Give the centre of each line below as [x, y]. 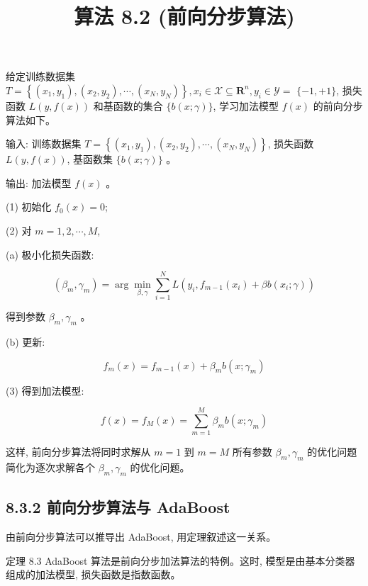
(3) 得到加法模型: [45, 390]
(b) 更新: [26, 342]
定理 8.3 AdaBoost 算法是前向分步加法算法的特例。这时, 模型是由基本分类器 [180, 560]
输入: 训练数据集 [44, 143]
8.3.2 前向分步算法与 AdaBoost [118, 507]
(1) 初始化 [29, 207]
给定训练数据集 [40, 76]
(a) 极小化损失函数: [50, 254]
